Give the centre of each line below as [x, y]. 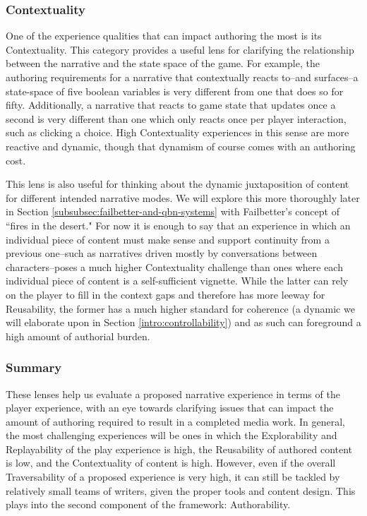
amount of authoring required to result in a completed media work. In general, [175, 421]
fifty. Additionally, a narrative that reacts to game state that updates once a [171, 105]
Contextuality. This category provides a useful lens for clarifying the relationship [180, 49]
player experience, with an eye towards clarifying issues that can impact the [170, 408]
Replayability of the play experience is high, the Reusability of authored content [179, 449]
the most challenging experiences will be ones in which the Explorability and [172, 435]
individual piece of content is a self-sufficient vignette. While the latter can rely [177, 281]
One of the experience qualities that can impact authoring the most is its [164, 36]
